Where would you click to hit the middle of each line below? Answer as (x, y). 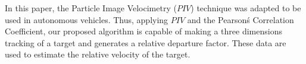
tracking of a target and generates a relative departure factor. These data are (146, 42)
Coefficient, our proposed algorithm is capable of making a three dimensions (143, 31)
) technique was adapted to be (246, 8)
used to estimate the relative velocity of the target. (98, 54)
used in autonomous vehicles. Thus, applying (87, 19)
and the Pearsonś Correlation (241, 19)
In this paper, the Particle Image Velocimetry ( (91, 8)
